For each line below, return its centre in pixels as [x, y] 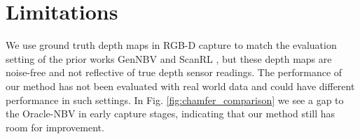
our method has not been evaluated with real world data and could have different [180, 86]
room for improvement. [55, 127]
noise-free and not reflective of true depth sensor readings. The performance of [174, 72]
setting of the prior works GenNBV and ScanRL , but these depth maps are [169, 58]
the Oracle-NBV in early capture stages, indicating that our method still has [171, 114]
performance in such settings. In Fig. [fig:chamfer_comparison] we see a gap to [175, 100]
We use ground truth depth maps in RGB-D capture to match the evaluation [171, 45]
